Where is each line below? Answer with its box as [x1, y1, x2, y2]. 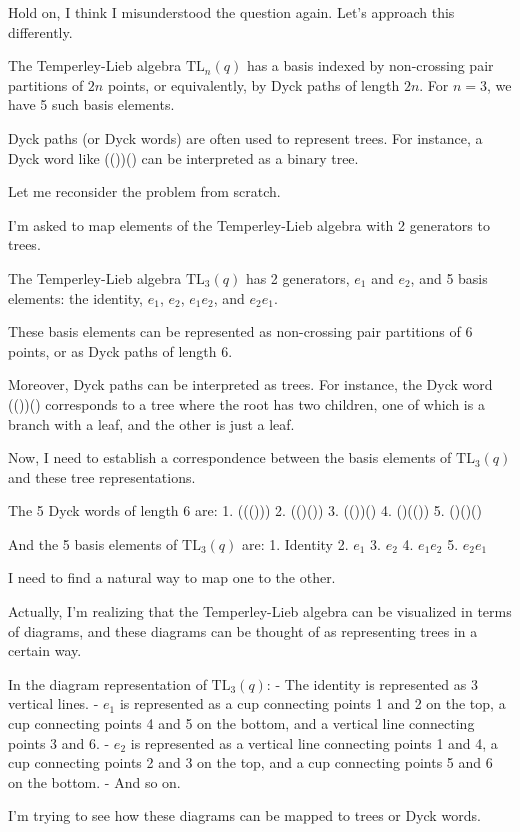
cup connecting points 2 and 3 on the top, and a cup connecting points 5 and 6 [8, 752, 493, 773]
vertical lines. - [8, 693, 99, 714]
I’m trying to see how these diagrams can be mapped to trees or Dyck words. [8, 805, 481, 826]
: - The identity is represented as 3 [266, 673, 478, 694]
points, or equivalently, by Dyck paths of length [107, 74, 400, 95]
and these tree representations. [8, 466, 196, 487]
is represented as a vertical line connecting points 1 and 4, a [130, 732, 498, 753]
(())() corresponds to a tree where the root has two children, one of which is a [8, 393, 485, 414]
